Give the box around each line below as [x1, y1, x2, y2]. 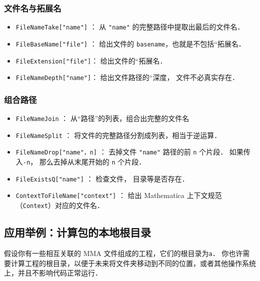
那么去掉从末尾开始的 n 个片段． [39, 156, 146, 167]
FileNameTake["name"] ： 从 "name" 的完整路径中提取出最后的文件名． [15, 21, 244, 32]
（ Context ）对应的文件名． [15, 200, 104, 210]
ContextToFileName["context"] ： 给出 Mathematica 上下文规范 [15, 190, 222, 200]
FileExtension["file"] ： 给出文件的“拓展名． [15, 55, 167, 65]
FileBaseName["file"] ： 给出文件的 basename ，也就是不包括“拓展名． [15, 38, 245, 48]
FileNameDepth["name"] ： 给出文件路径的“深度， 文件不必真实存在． [15, 72, 239, 82]
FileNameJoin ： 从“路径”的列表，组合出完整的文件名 [15, 113, 189, 123]
